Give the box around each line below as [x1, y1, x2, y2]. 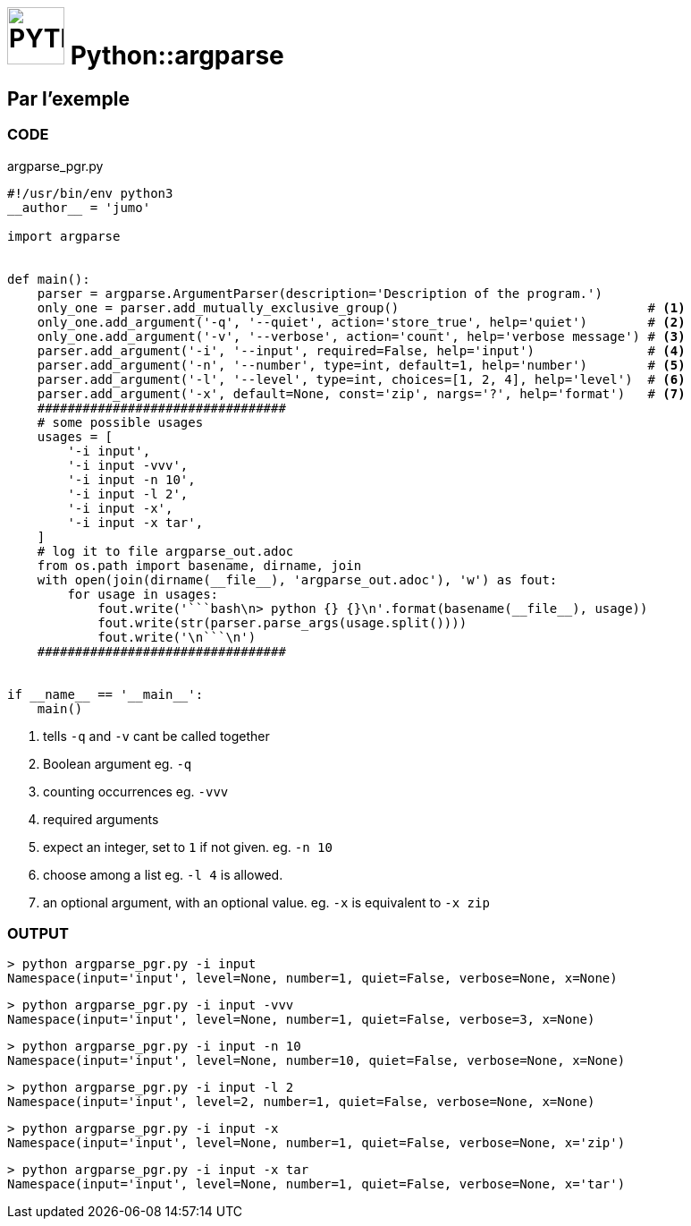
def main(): [7, 271, 90, 286]
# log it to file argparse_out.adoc [37, 543, 294, 558]
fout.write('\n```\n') [97, 629, 257, 644]
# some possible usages [37, 414, 204, 430]
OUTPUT [7, 924, 69, 942]
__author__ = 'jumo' [7, 200, 151, 215]
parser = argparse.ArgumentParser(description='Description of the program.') [37, 285, 603, 301]
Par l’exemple [7, 87, 130, 110]
